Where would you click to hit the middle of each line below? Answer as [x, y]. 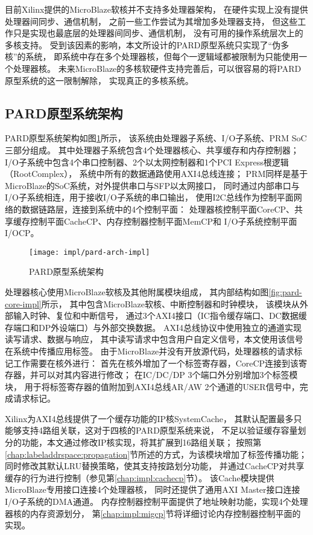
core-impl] [23, 303]
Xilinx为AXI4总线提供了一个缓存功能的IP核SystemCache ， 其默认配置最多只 [153, 418]
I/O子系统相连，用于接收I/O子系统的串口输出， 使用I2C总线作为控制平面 [149, 197]
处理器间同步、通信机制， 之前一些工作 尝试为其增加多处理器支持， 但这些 [151, 21]
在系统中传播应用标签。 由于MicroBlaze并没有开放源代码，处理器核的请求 [150, 351]
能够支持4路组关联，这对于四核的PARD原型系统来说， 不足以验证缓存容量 [151, 430]
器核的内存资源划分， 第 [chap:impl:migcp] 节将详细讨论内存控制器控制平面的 [153, 513]
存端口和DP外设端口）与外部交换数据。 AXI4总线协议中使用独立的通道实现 [153, 327]
